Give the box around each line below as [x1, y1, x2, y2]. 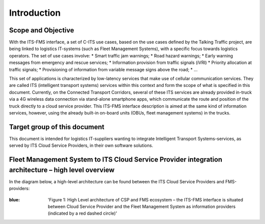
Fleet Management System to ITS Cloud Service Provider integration [9, 155, 223, 164]
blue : [9, 196, 20, 202]
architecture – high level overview [9, 166, 115, 174]
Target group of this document [9, 123, 105, 131]
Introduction [9, 7, 61, 18]
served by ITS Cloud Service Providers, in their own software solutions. [9, 142, 153, 148]
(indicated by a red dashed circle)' [48, 210, 117, 216]
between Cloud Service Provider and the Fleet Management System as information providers [48, 203, 236, 209]
